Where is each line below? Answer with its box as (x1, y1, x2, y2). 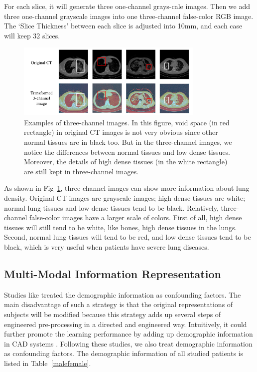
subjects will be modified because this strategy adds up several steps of (4, 309, 221, 319)
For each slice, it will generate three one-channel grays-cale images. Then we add (4, 1, 251, 11)
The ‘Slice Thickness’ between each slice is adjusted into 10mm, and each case (4, 20, 243, 31)
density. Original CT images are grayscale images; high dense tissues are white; (4, 192, 246, 203)
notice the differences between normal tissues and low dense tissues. (24, 146, 231, 157)
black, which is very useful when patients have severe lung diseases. (4, 241, 209, 252)
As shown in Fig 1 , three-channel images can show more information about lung (4, 183, 250, 193)
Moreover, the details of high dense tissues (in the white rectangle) (24, 156, 228, 167)
